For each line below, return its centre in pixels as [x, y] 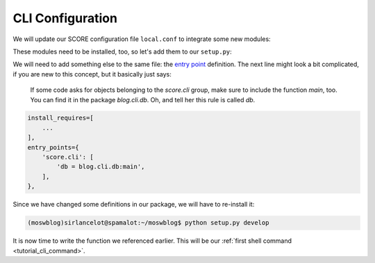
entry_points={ [53, 147]
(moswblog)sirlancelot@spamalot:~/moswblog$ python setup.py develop [148, 223]
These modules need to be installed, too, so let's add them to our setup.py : [122, 51]
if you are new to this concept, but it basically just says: [92, 74]
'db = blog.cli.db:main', [101, 167]
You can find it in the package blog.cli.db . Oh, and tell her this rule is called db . [143, 99]
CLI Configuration [65, 18]
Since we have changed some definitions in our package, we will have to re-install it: [134, 205]
